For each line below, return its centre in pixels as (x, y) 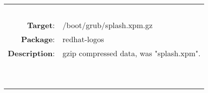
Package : (38, 39)
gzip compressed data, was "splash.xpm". (132, 53)
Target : (41, 25)
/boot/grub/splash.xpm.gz (108, 25)
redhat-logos (83, 39)
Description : (32, 53)
